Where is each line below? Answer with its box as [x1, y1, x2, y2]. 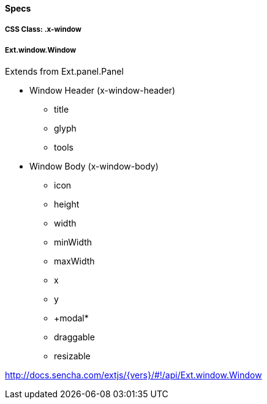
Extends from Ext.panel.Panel [5, 66, 124, 77]
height [54, 199, 80, 210]
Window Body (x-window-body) [29, 161, 159, 172]
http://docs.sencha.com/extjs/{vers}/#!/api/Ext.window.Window [5, 370, 262, 381]
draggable [54, 332, 95, 343]
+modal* [54, 313, 89, 324]
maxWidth [54, 256, 95, 267]
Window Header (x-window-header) [29, 85, 176, 96]
